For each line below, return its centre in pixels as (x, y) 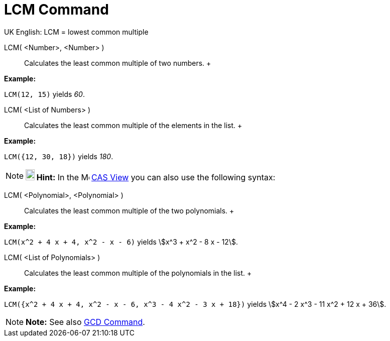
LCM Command (56, 10)
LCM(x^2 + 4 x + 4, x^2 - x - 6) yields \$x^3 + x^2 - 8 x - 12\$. (121, 242)
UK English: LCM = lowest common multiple (76, 32)
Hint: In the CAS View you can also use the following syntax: (156, 177)
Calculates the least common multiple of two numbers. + (118, 63)
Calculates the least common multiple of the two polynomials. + (129, 210)
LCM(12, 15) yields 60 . (44, 94)
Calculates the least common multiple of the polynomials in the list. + (138, 273)
